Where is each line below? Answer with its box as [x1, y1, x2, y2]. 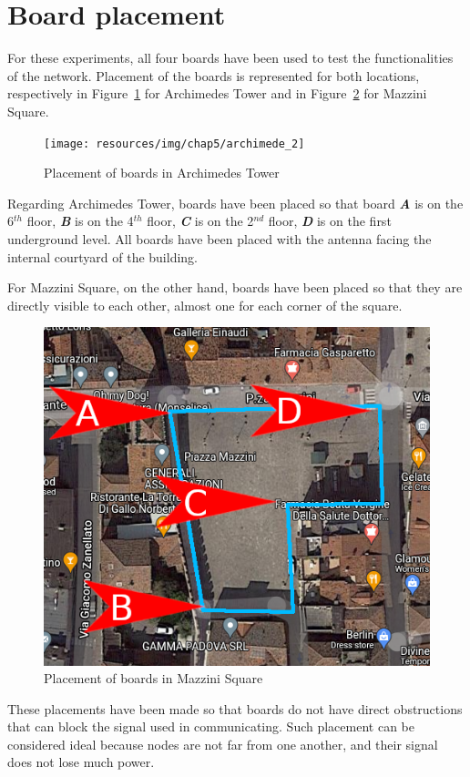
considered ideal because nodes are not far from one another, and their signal [7, 734, 438, 753]
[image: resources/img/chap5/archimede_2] [44, 137, 305, 150]
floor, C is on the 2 [147, 211, 254, 230]
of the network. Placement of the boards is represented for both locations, [7, 66, 420, 85]
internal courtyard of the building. [7, 247, 199, 266]
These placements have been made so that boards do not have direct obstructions [7, 699, 463, 718]
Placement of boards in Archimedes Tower [44, 163, 280, 182]
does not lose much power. [7, 752, 155, 772]
